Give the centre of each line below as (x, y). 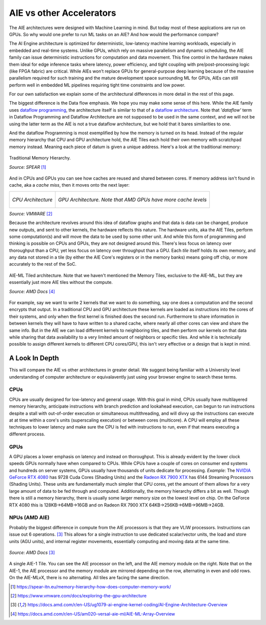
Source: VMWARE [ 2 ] (31, 214)
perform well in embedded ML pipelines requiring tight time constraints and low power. (97, 85)
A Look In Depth (34, 358)
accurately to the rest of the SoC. (43, 264)
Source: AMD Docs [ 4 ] (32, 291)
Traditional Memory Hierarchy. (40, 158)
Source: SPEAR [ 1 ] (28, 167)
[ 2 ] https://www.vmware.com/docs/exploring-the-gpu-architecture (79, 595)
